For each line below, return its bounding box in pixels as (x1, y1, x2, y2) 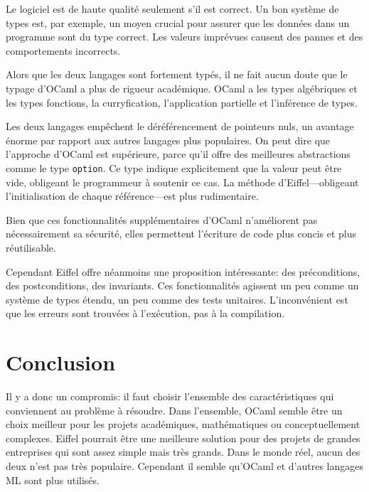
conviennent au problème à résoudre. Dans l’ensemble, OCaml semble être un (6, 402, 343, 417)
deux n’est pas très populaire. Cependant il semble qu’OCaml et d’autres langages (6, 459, 364, 474)
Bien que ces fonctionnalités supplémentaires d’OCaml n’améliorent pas (6, 212, 318, 227)
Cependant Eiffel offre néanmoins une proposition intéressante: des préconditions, (6, 264, 360, 279)
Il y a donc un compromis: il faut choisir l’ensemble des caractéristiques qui (6, 389, 334, 404)
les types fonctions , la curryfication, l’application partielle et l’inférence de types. (6, 95, 358, 109)
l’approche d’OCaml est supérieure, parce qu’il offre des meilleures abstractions (6, 146, 351, 161)
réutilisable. (6, 240, 56, 255)
